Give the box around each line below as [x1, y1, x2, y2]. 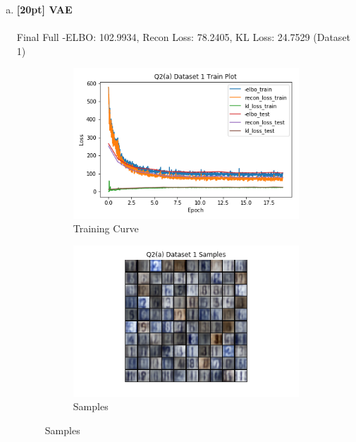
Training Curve [73, 221, 139, 236]
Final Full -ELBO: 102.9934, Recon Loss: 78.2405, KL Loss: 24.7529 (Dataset [16, 30, 351, 44]
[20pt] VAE [16, 2, 73, 16]
